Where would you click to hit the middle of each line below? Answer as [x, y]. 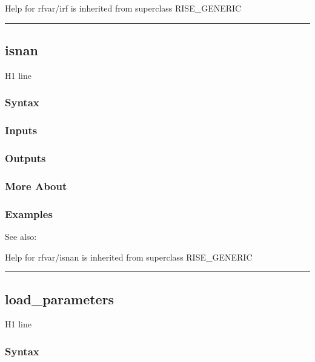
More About [36, 186]
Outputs [25, 158]
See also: [21, 236]
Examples [29, 213]
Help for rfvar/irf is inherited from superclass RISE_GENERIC [123, 8]
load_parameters [60, 299]
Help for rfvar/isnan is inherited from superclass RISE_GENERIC [129, 257]
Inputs [21, 130]
